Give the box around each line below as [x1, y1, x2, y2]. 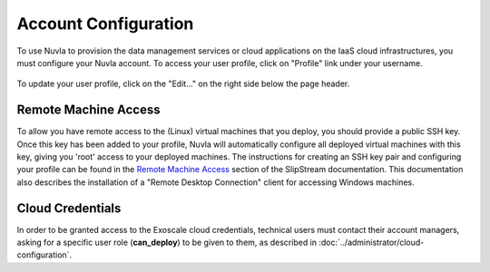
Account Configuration [16, 14, 194, 34]
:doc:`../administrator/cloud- [318, 237, 425, 248]
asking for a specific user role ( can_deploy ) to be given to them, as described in [16, 237, 318, 248]
